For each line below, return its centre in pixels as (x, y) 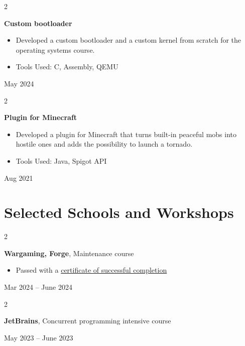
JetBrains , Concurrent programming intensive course (88, 321)
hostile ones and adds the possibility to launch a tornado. (104, 144)
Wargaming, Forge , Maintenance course (69, 253)
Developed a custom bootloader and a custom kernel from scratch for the (129, 40)
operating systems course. (55, 49)
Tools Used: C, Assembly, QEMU (67, 67)
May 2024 (19, 83)
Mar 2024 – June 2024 (38, 287)
